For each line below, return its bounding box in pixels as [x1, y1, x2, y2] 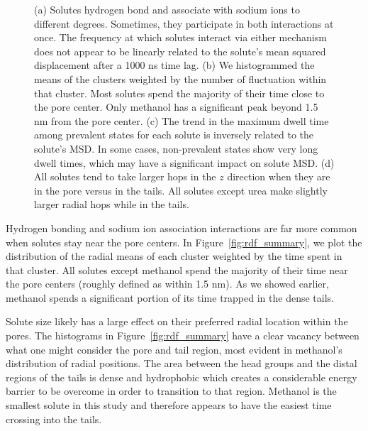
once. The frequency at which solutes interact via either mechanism [34, 30, 327, 45]
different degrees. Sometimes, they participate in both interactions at [34, 16, 334, 31]
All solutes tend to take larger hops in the [34, 169, 216, 184]
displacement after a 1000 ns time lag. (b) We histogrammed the [34, 58, 315, 72]
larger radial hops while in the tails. [34, 197, 189, 212]
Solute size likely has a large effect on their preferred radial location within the [6, 314, 348, 329]
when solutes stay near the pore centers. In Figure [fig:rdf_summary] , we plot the [6, 234, 362, 249]
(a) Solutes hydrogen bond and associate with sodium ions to [34, 2, 300, 16]
